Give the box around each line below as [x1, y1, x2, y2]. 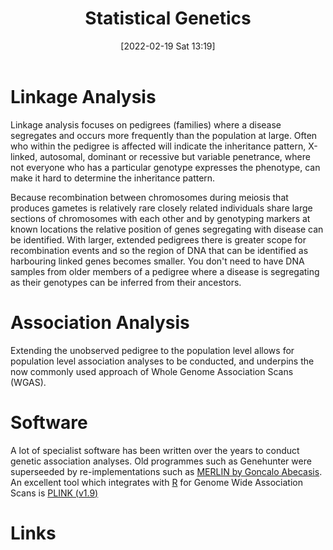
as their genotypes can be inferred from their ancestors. [10, 276, 242, 288]
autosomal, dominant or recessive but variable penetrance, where [39, 150, 311, 162]
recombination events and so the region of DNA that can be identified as [10, 244, 309, 256]
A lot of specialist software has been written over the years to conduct [10, 444, 300, 456]
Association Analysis [10, 311, 190, 334]
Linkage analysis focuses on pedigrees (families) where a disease [10, 118, 282, 131]
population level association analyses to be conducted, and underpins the [10, 355, 315, 367]
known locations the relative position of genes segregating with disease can [10, 223, 324, 235]
